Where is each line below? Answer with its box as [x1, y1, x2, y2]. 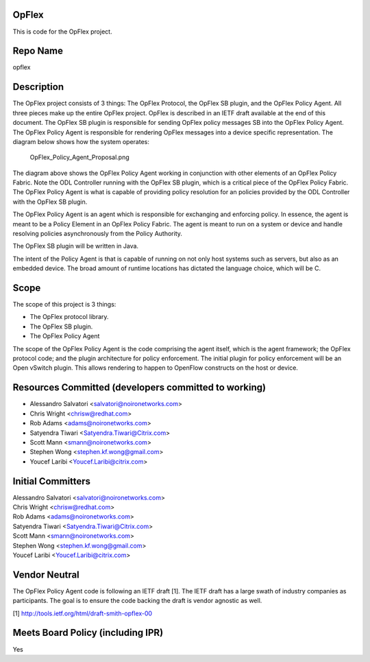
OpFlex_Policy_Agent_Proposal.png [29, 153, 129, 161]
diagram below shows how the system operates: [12, 137, 150, 145]
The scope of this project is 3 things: [12, 300, 116, 309]
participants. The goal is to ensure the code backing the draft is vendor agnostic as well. [12, 597, 262, 605]
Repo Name [12, 45, 64, 57]
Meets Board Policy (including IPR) [12, 627, 164, 639]
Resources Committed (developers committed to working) [12, 381, 267, 394]
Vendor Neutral [12, 569, 80, 580]
